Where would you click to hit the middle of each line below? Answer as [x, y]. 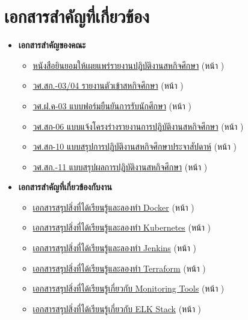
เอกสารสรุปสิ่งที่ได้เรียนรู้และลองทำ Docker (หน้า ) [113, 207]
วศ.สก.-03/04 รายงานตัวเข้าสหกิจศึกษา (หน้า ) [108, 85]
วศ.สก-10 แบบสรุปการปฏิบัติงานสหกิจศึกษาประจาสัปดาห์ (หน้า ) [135, 146]
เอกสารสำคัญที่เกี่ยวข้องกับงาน [65, 187]
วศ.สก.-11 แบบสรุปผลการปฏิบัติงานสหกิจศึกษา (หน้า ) [120, 166]
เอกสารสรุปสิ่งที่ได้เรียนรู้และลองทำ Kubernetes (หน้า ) [122, 227]
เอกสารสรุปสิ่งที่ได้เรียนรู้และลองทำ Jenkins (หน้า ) [114, 248]
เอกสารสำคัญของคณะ [52, 45]
